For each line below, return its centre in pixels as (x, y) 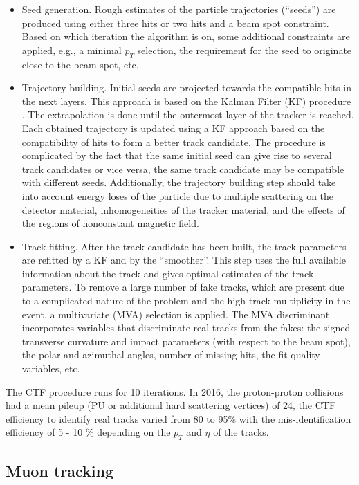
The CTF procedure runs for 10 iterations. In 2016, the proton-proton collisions (175, 391)
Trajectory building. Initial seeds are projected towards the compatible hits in (186, 88)
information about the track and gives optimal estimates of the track (168, 273)
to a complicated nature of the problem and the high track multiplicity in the (186, 301)
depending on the (134, 432)
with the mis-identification (295, 418)
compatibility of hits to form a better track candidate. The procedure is (174, 141)
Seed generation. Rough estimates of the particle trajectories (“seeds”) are (179, 9)
